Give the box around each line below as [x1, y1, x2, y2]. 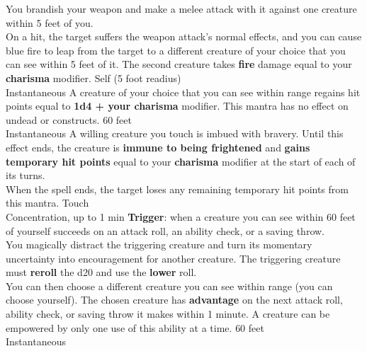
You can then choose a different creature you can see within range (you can [6, 278, 333, 293]
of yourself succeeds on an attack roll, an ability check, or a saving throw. [6, 223, 325, 238]
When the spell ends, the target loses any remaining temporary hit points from [6, 181, 349, 196]
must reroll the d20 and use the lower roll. [6, 265, 197, 280]
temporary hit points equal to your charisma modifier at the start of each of [6, 154, 356, 168]
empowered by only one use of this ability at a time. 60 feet [6, 320, 264, 335]
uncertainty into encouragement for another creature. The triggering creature [6, 251, 341, 265]
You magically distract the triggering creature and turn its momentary [6, 237, 312, 252]
